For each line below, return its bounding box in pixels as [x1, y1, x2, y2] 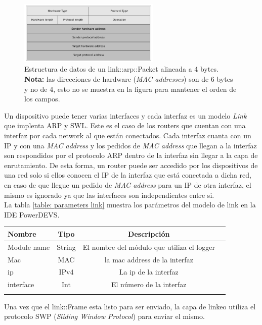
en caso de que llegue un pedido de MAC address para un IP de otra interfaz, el [4, 179, 251, 190]
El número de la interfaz [111, 279, 187, 290]
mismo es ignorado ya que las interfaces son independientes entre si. [4, 189, 214, 200]
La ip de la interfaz [119, 266, 179, 277]
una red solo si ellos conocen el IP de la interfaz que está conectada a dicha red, [4, 170, 252, 180]
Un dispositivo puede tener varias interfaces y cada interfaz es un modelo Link [4, 110, 247, 121]
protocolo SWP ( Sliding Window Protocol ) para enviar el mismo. [4, 311, 205, 321]
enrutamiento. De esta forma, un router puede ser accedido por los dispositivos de [4, 159, 258, 170]
